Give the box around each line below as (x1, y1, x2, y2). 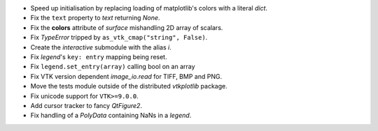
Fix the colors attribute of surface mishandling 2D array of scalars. (30, 23, 223, 31)
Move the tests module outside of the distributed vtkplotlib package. (30, 82, 227, 91)
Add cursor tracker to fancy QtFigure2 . (30, 101, 143, 109)
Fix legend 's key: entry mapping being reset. (30, 52, 167, 61)
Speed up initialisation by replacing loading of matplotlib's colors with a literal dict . (30, 4, 268, 12)
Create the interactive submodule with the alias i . (30, 43, 171, 52)
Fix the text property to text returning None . (30, 14, 160, 22)
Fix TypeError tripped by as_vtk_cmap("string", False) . (30, 33, 208, 42)
